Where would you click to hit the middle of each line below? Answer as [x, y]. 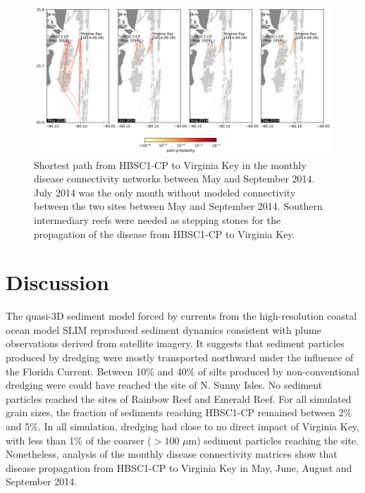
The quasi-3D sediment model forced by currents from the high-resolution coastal [181, 316]
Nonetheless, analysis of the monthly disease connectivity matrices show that [172, 454]
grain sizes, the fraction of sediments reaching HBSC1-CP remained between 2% [179, 412]
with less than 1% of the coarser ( [79, 440]
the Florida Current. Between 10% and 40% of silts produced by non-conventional [182, 371]
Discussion [57, 282]
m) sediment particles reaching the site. [273, 440]
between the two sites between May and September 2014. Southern [178, 206]
